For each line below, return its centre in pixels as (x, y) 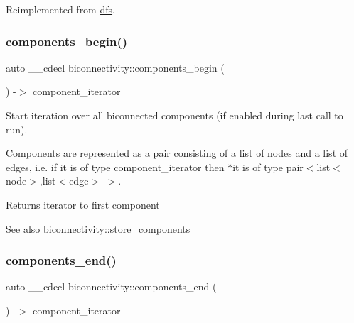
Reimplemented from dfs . (60, 9)
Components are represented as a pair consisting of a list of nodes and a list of (177, 153)
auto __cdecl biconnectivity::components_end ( (111, 286)
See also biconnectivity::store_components (98, 228)
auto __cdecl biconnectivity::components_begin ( (115, 67)
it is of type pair (268, 166)
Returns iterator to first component (83, 204)
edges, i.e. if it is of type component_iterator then (115, 166)
